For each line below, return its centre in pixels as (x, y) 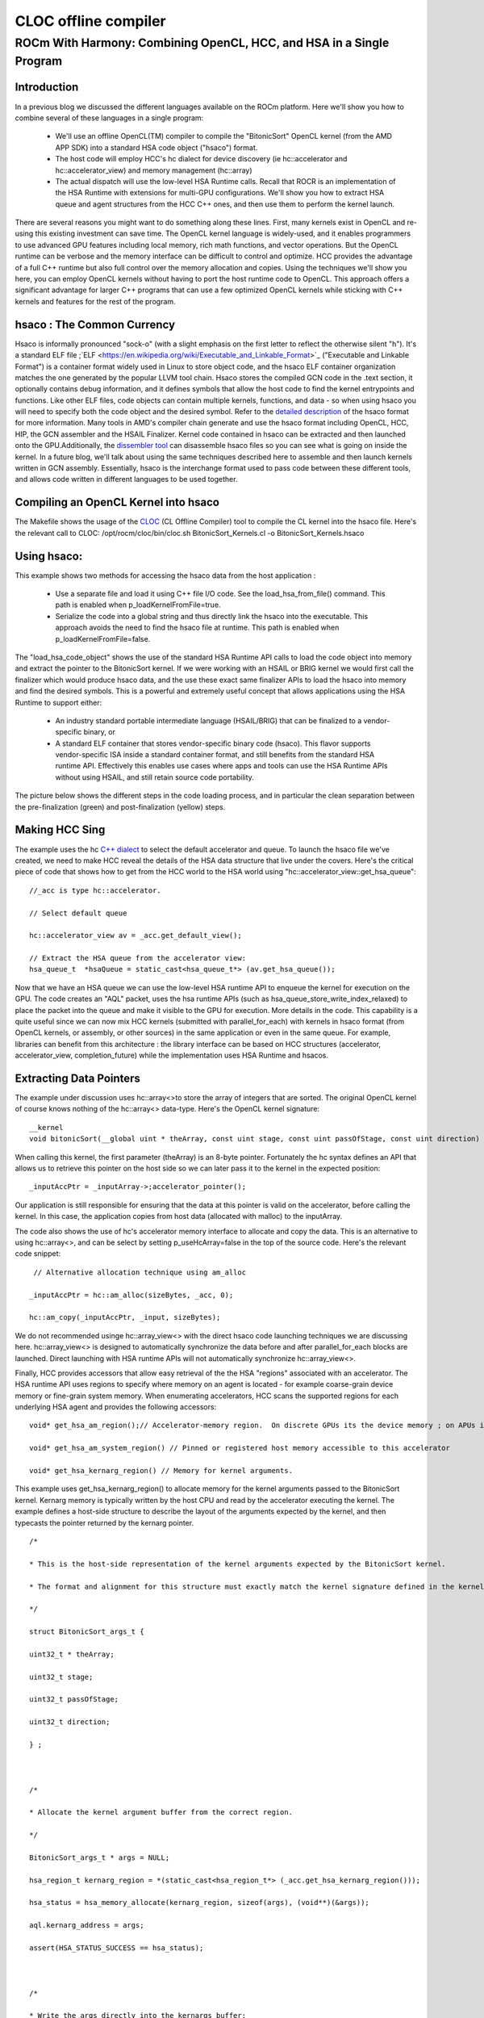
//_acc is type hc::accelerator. (95, 890)
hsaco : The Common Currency (95, 324)
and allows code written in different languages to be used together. (126, 479)
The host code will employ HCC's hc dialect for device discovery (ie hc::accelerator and (201, 159)
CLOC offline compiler (90, 21)
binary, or (100, 732)
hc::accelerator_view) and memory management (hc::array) (154, 170)
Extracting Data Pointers (78, 1078)
